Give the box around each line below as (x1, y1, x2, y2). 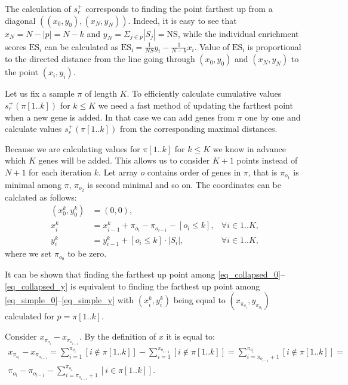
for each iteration (29, 165, 92, 178)
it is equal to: (166, 330, 215, 343)
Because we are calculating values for (5, 142, 140, 155)
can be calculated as (44, 40, 119, 53)
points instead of (236, 154, 298, 167)
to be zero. (67, 247, 107, 260)
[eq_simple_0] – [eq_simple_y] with (5, 294, 134, 306)
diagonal (5, 14, 36, 26)
